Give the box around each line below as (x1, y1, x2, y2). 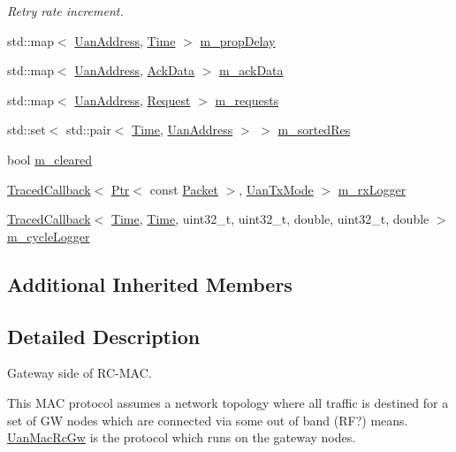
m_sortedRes (277, 120, 351, 139)
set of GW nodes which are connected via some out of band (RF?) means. (7, 410, 408, 429)
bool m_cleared (7, 149, 93, 168)
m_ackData (219, 61, 284, 80)
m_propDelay (200, 31, 276, 50)
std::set (7, 120, 46, 139)
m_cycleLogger (7, 226, 90, 245)
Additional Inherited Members (7, 270, 293, 297)
